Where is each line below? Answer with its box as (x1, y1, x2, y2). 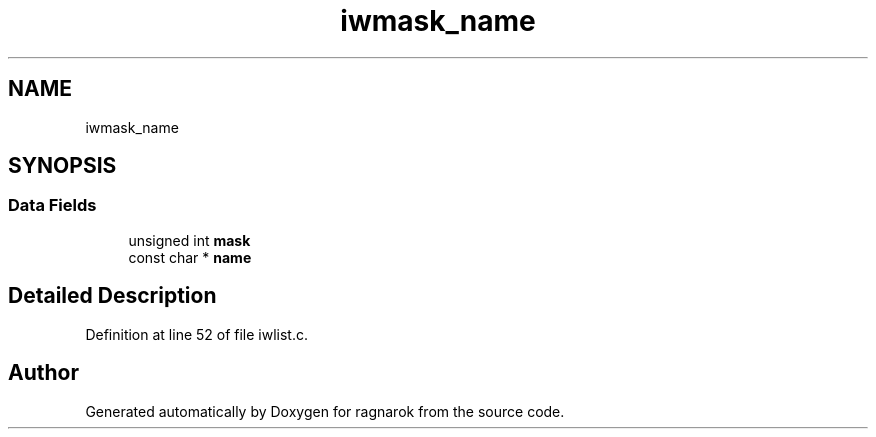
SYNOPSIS (8, 153, 117, 179)
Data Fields (8, 195, 97, 216)
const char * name (128, 248, 252, 266)
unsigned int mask (128, 231, 251, 249)
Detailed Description (8, 283, 217, 309)
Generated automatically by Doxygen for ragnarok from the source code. (85, 402, 565, 420)
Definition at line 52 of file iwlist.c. (85, 325, 309, 343)
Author (8, 360, 79, 386)
